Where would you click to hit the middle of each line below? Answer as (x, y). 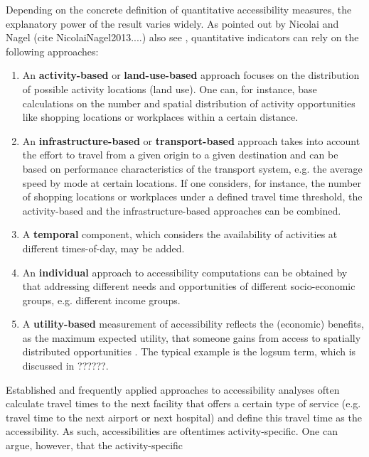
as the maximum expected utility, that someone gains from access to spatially (192, 337)
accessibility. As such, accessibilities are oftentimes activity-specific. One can (172, 431)
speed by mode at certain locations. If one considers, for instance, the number (192, 182)
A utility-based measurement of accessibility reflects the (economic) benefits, (193, 324)
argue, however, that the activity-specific (95, 445)
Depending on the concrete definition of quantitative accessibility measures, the (179, 9)
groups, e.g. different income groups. (101, 300)
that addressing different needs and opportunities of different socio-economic (189, 286)
